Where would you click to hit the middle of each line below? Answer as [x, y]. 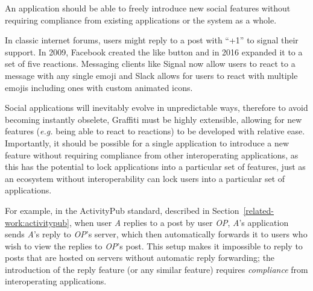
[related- [259, 210]
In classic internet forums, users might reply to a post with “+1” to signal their [152, 40]
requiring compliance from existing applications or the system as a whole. [141, 20]
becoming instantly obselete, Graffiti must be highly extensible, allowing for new [153, 119]
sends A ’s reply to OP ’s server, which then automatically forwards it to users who [156, 234]
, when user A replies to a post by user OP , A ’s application [179, 222]
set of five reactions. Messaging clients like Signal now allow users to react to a [150, 64]
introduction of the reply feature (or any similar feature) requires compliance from [156, 269]
